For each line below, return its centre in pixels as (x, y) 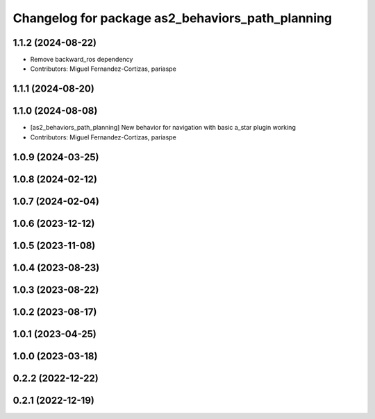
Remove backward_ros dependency (82, 60)
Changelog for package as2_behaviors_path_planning (173, 18)
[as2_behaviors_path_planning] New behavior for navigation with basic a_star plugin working (163, 128)
